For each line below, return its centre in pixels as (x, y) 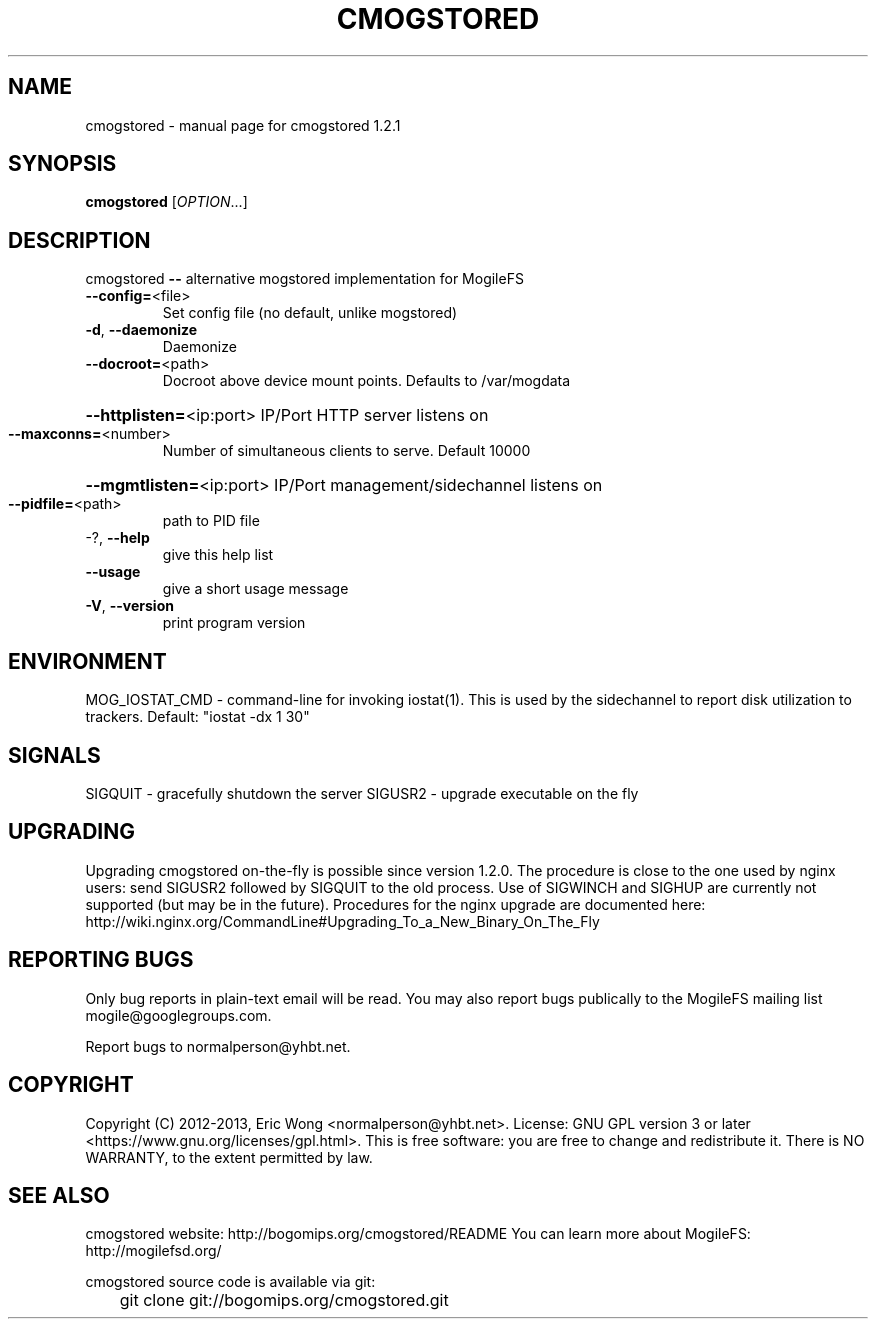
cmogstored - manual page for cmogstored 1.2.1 (243, 125)
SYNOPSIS (62, 164)
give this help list (218, 555)
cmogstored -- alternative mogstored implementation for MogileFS (304, 279)
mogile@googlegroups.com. (178, 1015)
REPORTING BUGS (101, 960)
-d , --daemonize (141, 330)
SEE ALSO (59, 1195)
